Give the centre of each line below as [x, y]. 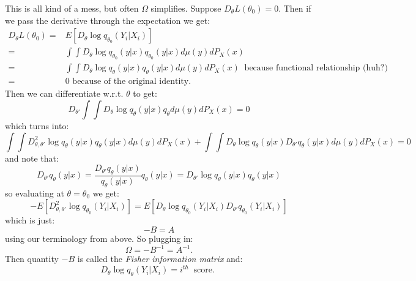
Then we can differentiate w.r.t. [64, 93]
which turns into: [37, 125]
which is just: [30, 220]
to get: [145, 93]
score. [204, 270]
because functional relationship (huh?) [316, 68]
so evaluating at [35, 193]
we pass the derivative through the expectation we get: [108, 20]
